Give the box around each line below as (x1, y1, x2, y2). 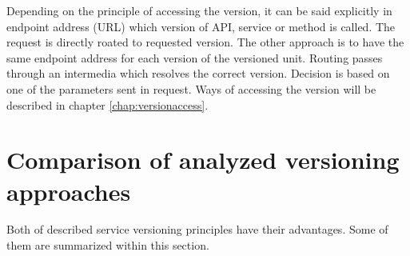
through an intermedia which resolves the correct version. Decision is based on (6, 65, 390, 82)
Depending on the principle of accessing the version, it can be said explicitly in (6, 2, 392, 18)
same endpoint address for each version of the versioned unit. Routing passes (6, 49, 383, 66)
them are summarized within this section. (6, 237, 209, 254)
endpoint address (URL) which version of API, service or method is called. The (6, 18, 396, 34)
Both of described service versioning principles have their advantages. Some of (6, 221, 388, 238)
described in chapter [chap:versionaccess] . (6, 96, 209, 113)
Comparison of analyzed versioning (6, 143, 400, 176)
